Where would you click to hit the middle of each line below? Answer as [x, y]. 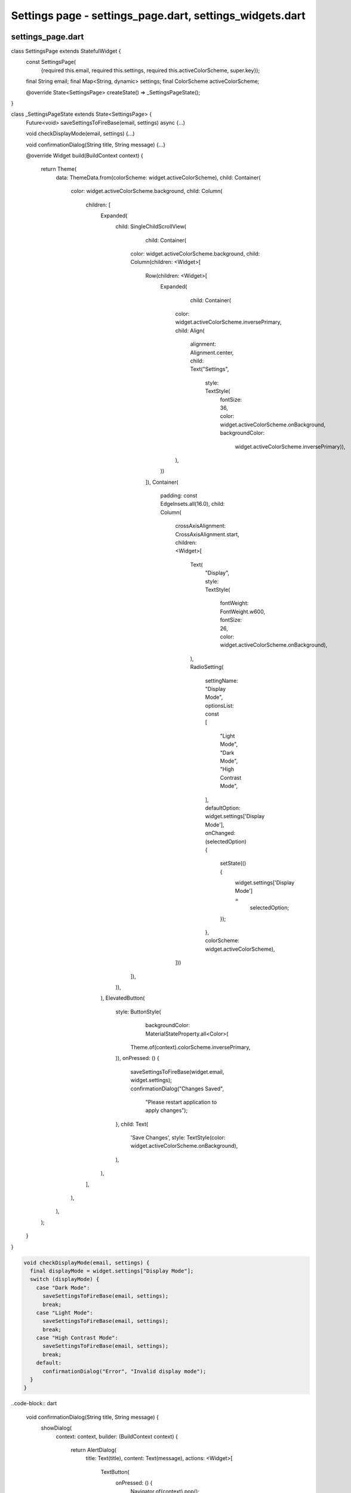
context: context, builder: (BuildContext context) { [117, 1436]
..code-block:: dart [34, 1403]
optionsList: [219, 705]
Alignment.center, [212, 352]
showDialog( [56, 1428]
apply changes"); [167, 1110]
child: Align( [190, 330]
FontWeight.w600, [243, 612]
